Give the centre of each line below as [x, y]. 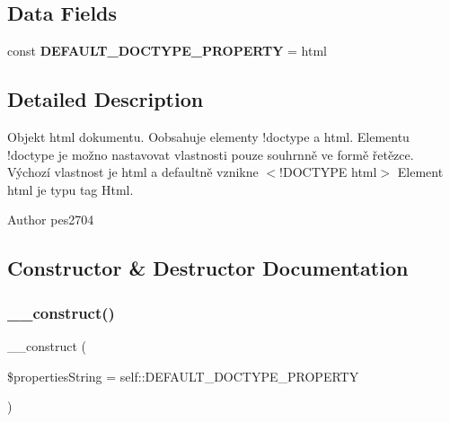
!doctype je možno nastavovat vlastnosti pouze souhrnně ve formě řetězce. [211, 154]
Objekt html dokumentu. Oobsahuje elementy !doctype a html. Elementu [208, 136]
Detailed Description [106, 99]
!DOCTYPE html [328, 172]
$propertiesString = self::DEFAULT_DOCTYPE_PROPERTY [183, 376]
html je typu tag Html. [71, 189]
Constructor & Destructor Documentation [208, 268]
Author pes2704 [51, 220]
